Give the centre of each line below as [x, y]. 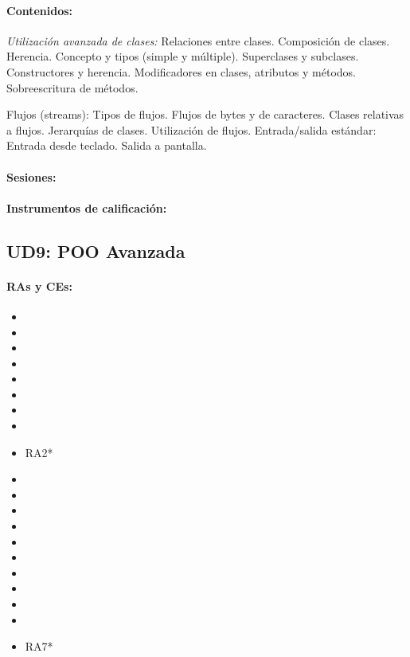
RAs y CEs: [39, 285]
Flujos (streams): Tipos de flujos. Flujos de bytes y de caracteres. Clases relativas [205, 114]
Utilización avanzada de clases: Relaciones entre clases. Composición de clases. [198, 40]
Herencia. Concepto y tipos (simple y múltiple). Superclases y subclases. [183, 56]
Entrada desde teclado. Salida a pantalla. [107, 145]
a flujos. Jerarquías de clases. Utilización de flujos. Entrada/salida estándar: [191, 129]
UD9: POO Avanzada [96, 250]
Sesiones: [31, 176]
